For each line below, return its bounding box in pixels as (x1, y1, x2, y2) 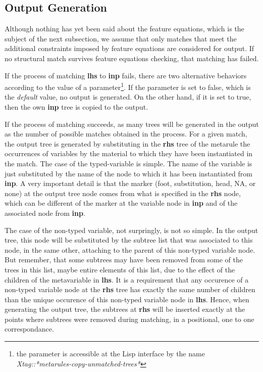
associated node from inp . (5, 207, 85, 218)
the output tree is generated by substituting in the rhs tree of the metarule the (5, 138, 250, 149)
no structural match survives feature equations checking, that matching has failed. (5, 53, 259, 63)
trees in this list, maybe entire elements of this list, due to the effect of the (5, 264, 235, 274)
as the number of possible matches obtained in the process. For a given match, (5, 128, 247, 139)
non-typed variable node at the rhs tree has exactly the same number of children (5, 284, 255, 295)
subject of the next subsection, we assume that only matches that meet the (5, 33, 237, 43)
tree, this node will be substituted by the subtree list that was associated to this (5, 235, 253, 245)
